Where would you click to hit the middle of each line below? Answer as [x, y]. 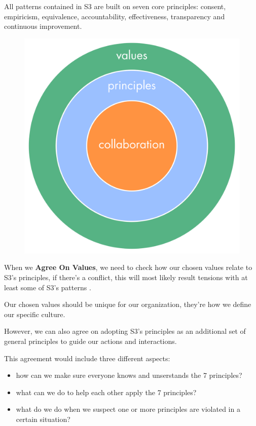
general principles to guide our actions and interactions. [90, 341]
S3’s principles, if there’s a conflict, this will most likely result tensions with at [126, 277]
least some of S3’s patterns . [48, 287]
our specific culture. [35, 314]
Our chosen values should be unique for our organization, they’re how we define [128, 304]
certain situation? [43, 419]
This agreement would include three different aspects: [87, 358]
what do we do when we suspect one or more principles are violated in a [128, 409]
